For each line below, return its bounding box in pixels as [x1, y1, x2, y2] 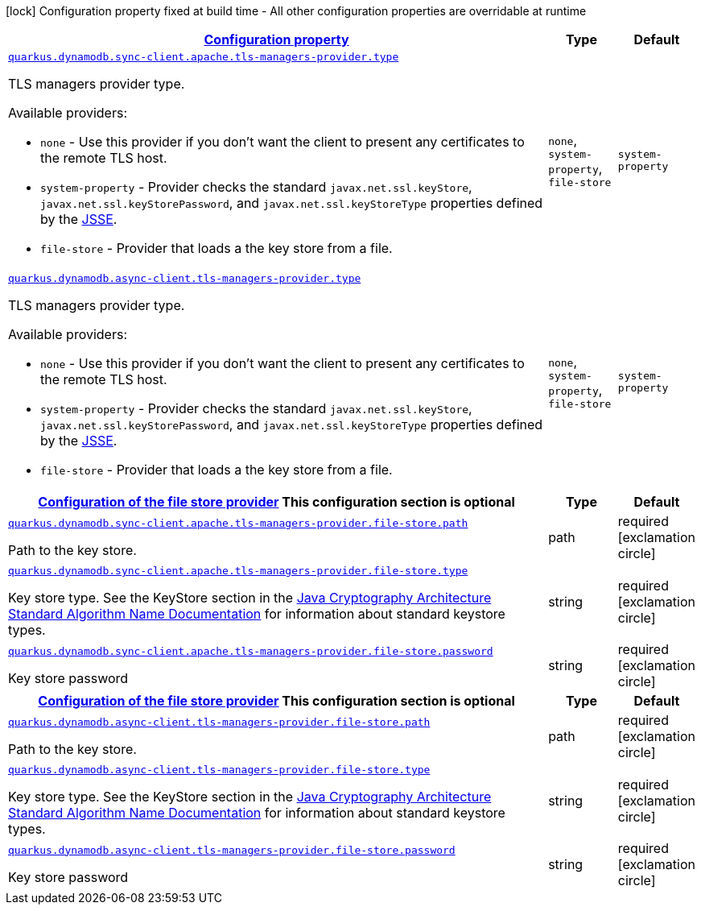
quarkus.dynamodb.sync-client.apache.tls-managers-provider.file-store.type [8, 565, 468, 577]
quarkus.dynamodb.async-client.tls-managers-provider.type [8, 272, 361, 284]
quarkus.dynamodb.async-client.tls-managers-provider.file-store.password [8, 843, 456, 856]
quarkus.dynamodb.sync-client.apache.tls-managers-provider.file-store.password [8, 644, 493, 657]
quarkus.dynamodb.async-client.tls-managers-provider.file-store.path [8, 715, 431, 728]
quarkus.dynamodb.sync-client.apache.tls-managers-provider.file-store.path [8, 516, 468, 529]
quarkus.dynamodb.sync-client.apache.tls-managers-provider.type [8, 51, 399, 63]
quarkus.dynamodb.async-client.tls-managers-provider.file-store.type [8, 764, 431, 776]
